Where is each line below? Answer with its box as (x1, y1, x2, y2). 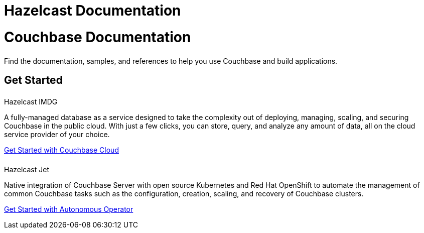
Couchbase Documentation (4, 28, 191, 46)
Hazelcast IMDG (4, 97, 58, 106)
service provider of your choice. (4, 130, 110, 139)
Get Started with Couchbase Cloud (4, 145, 119, 154)
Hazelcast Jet (4, 165, 49, 174)
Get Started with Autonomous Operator (4, 204, 133, 213)
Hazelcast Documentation (4, 2, 181, 19)
